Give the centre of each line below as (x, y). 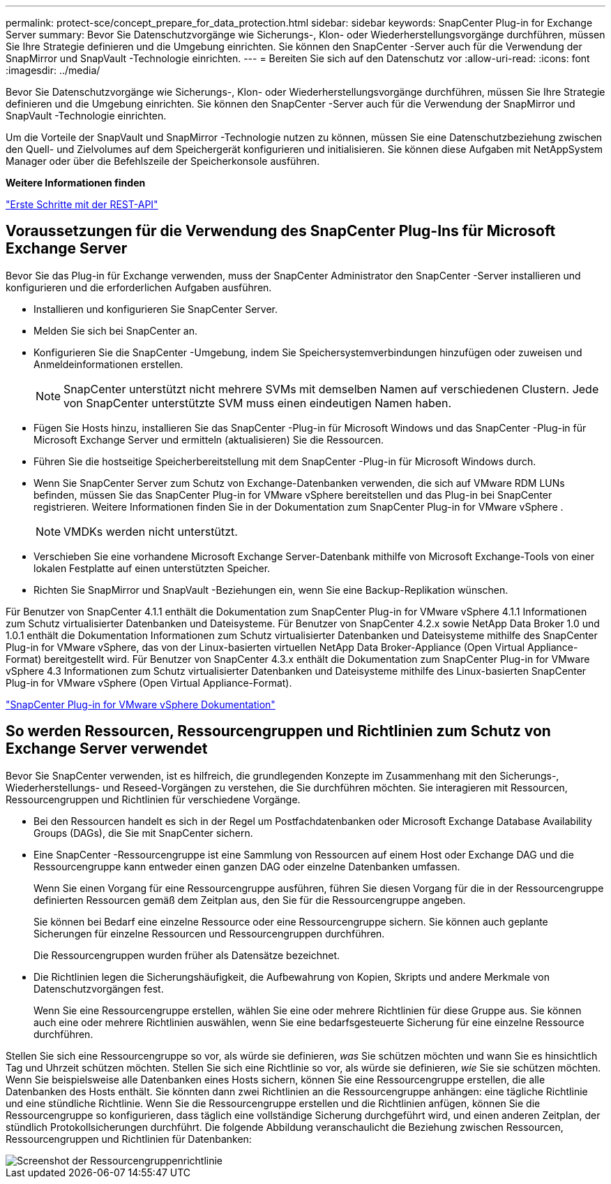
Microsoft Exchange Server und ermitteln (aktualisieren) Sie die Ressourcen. (209, 439)
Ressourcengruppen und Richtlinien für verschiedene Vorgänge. (153, 799)
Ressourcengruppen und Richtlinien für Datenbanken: (129, 1139)
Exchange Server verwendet (107, 749)
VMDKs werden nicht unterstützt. (151, 531)
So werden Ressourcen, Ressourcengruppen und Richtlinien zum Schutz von (278, 731)
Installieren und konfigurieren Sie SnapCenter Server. (156, 309)
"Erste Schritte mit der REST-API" (82, 204)
